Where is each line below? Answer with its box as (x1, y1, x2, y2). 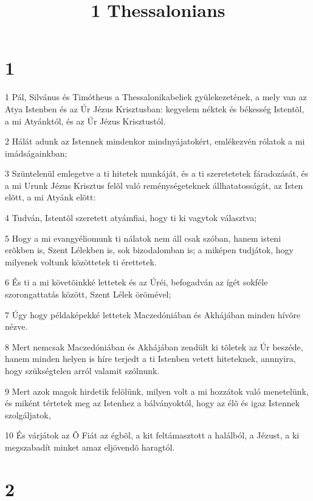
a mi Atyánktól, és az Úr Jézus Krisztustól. (5, 114, 166, 127)
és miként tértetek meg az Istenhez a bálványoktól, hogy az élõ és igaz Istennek (5, 397, 300, 409)
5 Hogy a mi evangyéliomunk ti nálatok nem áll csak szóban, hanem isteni (5, 231, 281, 244)
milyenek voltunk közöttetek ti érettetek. (5, 255, 157, 268)
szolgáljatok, (5, 408, 51, 421)
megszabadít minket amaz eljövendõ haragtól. (5, 440, 175, 453)
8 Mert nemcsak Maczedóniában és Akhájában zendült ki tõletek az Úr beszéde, (5, 340, 303, 353)
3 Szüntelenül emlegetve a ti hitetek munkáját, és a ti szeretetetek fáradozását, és (5, 167, 309, 180)
